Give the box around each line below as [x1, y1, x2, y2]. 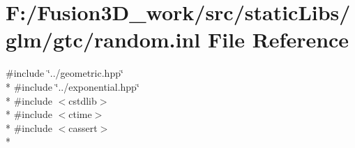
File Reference [208, 25, 349, 54]
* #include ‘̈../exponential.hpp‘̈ [6, 79, 139, 94]
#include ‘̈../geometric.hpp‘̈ [6, 66, 123, 80]
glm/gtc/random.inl [6, 25, 201, 54]
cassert [68, 120, 98, 135]
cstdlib [68, 93, 97, 108]
